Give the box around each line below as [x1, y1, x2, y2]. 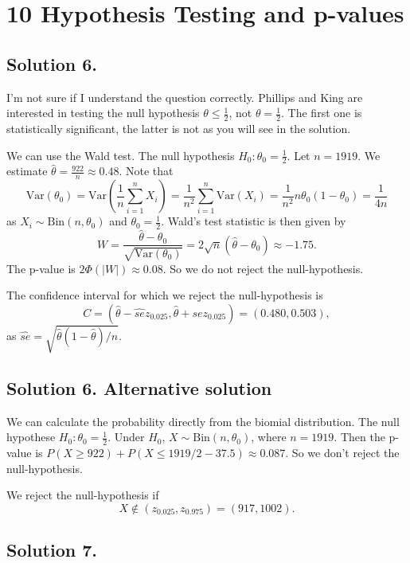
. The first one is [281, 104, 362, 121]
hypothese [6, 428, 56, 445]
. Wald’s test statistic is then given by [161, 213, 346, 229]
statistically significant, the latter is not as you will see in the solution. [6, 120, 351, 136]
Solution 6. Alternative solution [6, 375, 272, 400]
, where [251, 428, 287, 445]
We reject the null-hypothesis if [6, 487, 159, 503]
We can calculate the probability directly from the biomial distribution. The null [6, 412, 400, 429]
